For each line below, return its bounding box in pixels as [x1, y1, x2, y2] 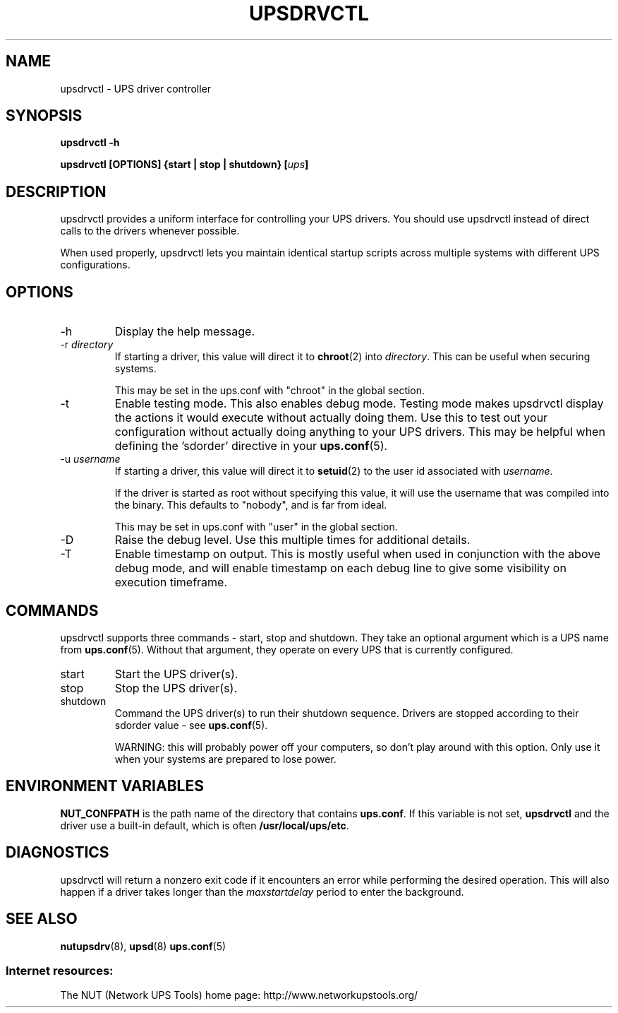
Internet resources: [6, 963, 114, 978]
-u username [60, 453, 121, 466]
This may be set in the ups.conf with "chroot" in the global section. [114, 384, 425, 397]
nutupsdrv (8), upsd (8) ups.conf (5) [60, 940, 226, 952]
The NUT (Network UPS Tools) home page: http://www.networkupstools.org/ [60, 989, 418, 1002]
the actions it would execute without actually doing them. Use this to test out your [114, 410, 548, 425]
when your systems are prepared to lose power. [114, 752, 337, 765]
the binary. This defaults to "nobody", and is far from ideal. [114, 499, 387, 511]
